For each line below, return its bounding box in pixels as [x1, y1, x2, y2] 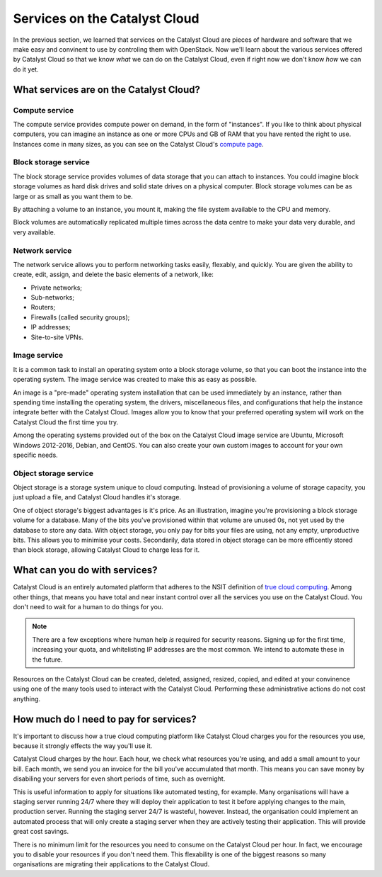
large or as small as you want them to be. [13, 192, 134, 200]
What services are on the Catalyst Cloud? [13, 84, 201, 96]
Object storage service [13, 468, 93, 478]
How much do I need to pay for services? [13, 713, 197, 725]
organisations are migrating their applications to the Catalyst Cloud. [13, 860, 210, 868]
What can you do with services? [13, 564, 158, 577]
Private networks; [30, 283, 83, 292]
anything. [13, 694, 41, 703]
